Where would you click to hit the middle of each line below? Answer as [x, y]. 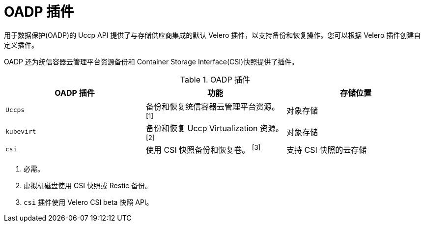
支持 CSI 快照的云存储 [326, 150]
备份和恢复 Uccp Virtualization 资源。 [215, 128]
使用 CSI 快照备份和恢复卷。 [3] [203, 149]
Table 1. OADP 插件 [215, 79]
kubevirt [21, 132]
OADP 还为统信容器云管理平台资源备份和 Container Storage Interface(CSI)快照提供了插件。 [151, 61]
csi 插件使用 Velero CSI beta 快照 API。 [88, 202]
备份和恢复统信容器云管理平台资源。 [212, 106]
